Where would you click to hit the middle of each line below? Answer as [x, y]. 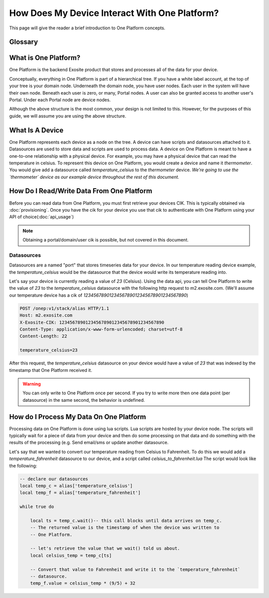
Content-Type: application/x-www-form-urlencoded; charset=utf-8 [101, 329]
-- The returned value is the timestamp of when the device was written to [125, 528]
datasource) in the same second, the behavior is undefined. [84, 400]
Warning [32, 384]
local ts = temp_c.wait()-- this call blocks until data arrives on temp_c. [126, 521]
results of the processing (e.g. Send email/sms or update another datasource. [89, 443]
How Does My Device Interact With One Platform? [114, 13]
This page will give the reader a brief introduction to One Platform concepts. [87, 28]
